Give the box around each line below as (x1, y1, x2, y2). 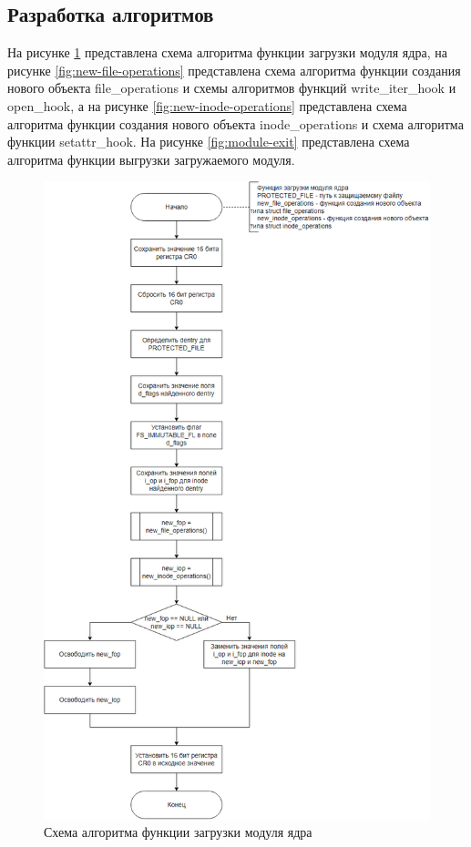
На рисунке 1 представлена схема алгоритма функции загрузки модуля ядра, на (7, 43, 447, 62)
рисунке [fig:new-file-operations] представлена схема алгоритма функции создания (7, 60, 461, 79)
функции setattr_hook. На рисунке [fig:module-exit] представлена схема (7, 132, 410, 151)
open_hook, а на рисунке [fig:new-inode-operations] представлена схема (7, 96, 407, 115)
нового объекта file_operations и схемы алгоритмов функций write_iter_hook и (7, 78, 456, 97)
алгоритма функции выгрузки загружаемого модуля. (7, 149, 295, 168)
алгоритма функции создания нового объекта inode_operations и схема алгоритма (7, 114, 464, 133)
